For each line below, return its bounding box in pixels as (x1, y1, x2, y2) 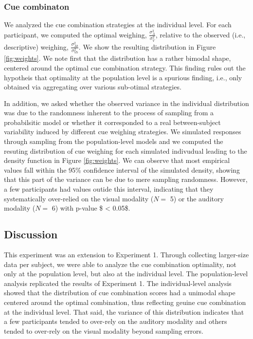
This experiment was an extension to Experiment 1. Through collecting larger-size (4, 250, 249, 260)
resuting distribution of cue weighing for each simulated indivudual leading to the (4, 145, 247, 156)
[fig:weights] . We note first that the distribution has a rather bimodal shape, (4, 53, 231, 63)
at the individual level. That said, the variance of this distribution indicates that (4, 306, 244, 317)
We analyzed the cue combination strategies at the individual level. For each (4, 19, 232, 30)
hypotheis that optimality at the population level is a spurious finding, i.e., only (4, 72, 242, 82)
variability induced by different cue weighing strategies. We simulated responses (4, 126, 241, 137)
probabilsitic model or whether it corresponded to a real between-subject (4, 117, 221, 127)
